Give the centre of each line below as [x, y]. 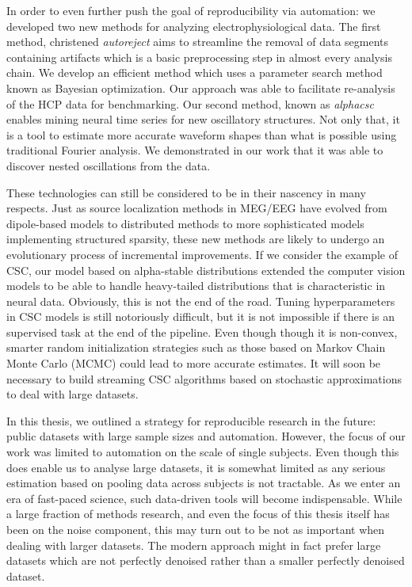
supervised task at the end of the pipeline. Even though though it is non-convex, [202, 332]
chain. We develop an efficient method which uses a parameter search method [195, 72]
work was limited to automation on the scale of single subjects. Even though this [203, 452]
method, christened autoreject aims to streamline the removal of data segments [198, 42]
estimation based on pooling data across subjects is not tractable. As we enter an [204, 483]
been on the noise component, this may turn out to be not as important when [196, 529]
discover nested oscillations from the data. [109, 165]
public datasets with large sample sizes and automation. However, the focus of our [206, 436]
